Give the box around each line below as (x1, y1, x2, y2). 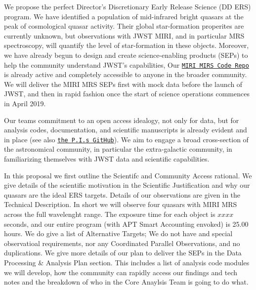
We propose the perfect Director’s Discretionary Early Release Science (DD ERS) (4, 1, 251, 11)
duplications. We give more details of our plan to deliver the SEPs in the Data (4, 248, 242, 258)
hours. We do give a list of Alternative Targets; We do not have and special (4, 228, 233, 239)
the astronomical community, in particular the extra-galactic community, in (4, 144, 232, 154)
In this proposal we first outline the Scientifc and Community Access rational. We (4, 170, 252, 180)
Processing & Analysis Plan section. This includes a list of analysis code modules (4, 257, 250, 267)
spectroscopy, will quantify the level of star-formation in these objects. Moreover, (4, 40, 249, 50)
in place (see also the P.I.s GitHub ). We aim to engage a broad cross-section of (4, 134, 249, 144)
